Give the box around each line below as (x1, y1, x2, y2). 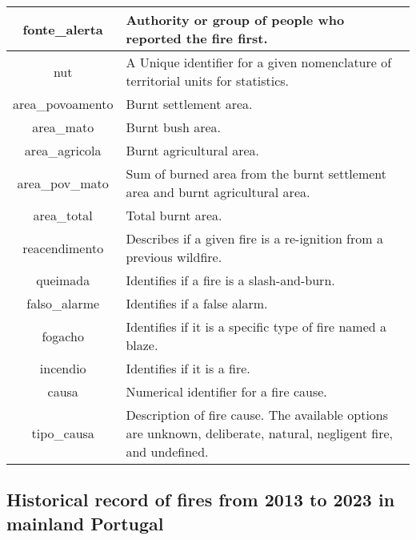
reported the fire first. (126, 29, 268, 47)
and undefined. (126, 442, 209, 461)
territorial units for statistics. (126, 71, 290, 90)
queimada (36, 271, 90, 289)
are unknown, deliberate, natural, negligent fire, (126, 424, 393, 442)
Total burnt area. (126, 206, 222, 224)
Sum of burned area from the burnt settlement (126, 164, 387, 183)
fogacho (42, 326, 84, 345)
